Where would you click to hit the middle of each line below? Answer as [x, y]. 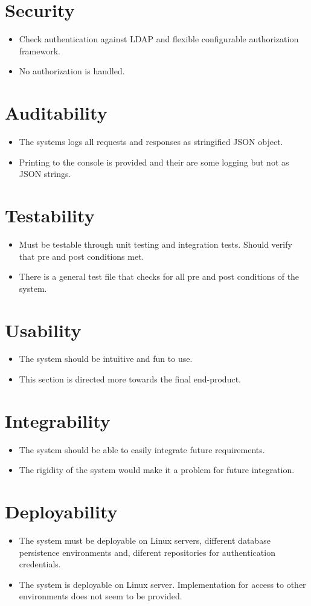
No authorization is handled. [72, 71]
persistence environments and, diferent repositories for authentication [147, 552]
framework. [40, 50]
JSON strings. [45, 174]
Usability [43, 330]
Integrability [58, 420]
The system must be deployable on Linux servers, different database [145, 540]
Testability [50, 215]
